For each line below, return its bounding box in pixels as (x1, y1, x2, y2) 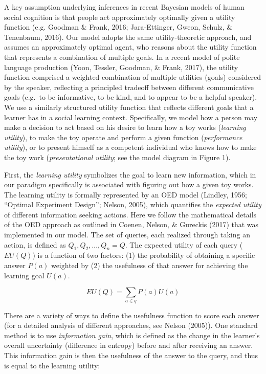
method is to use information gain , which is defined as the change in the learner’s (4, 329, 260, 340)
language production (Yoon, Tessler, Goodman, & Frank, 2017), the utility (4, 61, 238, 72)
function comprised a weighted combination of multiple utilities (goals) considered (4, 72, 261, 82)
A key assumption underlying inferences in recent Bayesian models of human (4, 2, 245, 12)
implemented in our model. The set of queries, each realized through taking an (4, 229, 250, 240)
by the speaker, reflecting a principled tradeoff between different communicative (4, 81, 254, 92)
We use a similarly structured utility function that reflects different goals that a (4, 101, 254, 112)
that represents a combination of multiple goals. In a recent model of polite (4, 51, 240, 62)
